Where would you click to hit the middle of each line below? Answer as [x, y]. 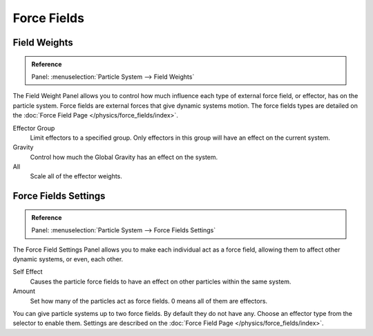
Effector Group [34, 128]
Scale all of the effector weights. [76, 176]
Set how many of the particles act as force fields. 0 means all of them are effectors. [149, 301]
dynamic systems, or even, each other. [68, 259]
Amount [24, 291]
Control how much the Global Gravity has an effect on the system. [124, 157]
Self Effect [28, 272]
